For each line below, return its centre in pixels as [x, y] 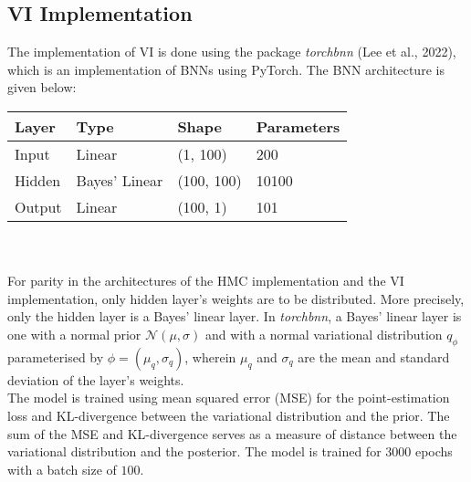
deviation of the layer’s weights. [96, 379]
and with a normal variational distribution [324, 334]
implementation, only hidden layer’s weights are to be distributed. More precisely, [236, 298]
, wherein [210, 356]
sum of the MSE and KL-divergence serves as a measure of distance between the [232, 433]
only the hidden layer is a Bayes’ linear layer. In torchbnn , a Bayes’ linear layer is [235, 316]
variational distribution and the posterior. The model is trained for [194, 451]
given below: [42, 87]
